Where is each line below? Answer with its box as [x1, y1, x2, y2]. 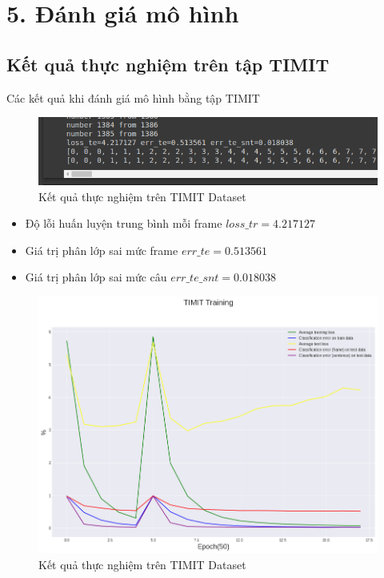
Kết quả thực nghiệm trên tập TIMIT [6, 51, 330, 76]
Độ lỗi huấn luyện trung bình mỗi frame [25, 215, 222, 232]
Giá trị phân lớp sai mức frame [25, 241, 178, 258]
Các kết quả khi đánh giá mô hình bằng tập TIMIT [6, 89, 260, 106]
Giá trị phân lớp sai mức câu [25, 269, 167, 285]
